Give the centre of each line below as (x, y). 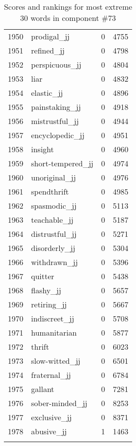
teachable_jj (52, 220)
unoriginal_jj (54, 177)
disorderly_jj (53, 248)
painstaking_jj (56, 107)
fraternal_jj (51, 375)
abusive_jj (49, 431)
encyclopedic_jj (58, 135)
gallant (43, 389)
